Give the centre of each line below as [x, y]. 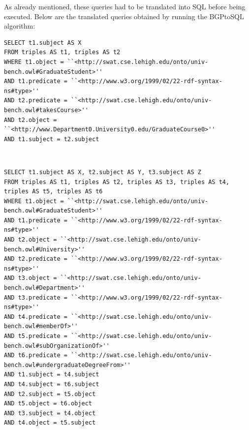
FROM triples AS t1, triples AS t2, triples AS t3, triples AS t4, [117, 182]
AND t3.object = [31, 278]
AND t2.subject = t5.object [50, 394]
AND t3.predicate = [36, 297]
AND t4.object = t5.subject [50, 423]
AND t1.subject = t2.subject [52, 139]
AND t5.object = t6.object [48, 404]
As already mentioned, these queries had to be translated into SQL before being [125, 6]
